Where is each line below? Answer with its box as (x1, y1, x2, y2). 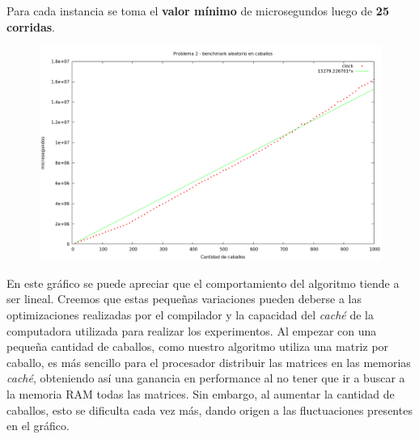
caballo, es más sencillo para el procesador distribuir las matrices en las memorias (6, 353, 411, 370)
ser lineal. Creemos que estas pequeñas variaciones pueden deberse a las (6, 290, 362, 307)
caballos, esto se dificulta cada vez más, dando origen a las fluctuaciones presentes (6, 401, 413, 418)
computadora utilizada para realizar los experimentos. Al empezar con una (6, 322, 377, 339)
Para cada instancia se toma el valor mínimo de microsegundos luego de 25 (6, 2, 389, 19)
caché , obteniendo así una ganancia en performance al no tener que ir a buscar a (6, 369, 405, 386)
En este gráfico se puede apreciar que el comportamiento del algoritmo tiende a (6, 274, 400, 291)
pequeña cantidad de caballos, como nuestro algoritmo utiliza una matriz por (6, 338, 389, 355)
